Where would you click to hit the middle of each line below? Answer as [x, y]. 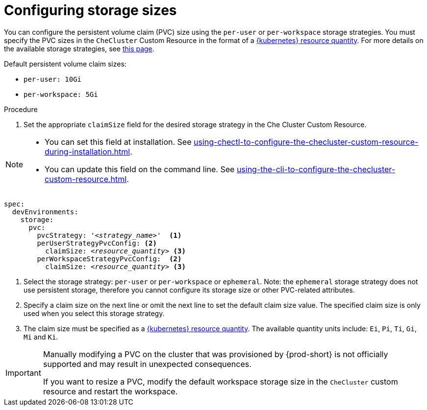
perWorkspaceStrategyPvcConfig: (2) [109, 259]
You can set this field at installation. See [118, 142]
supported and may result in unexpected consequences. [147, 364]
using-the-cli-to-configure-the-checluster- [316, 169]
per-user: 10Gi [53, 79]
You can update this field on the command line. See [140, 169]
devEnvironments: [45, 212]
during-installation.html [88, 151]
